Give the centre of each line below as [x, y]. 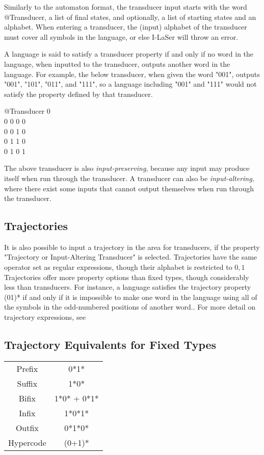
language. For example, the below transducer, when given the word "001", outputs [132, 74]
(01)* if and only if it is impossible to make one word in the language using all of [131, 297]
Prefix [27, 368]
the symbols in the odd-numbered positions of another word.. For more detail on [130, 307]
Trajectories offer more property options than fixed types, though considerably [127, 277]
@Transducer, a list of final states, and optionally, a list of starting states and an [130, 17]
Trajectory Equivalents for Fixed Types [110, 345]
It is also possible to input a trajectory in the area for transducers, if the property [132, 247]
